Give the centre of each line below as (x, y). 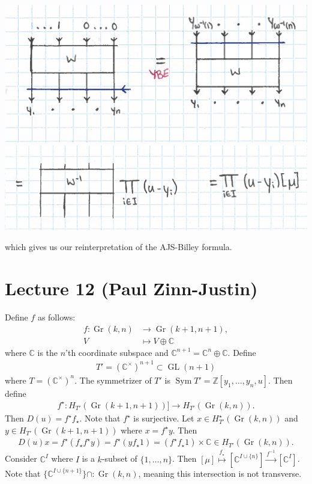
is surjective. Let (164, 418)
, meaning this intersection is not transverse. (220, 473)
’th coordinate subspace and (117, 352)
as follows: (56, 317)
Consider (21, 458)
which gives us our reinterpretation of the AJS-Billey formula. (118, 247)
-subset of (119, 458)
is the (48, 352)
